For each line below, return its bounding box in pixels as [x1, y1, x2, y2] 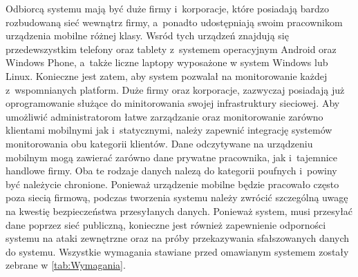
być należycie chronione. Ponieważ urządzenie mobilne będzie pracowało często [6, 176, 339, 191]
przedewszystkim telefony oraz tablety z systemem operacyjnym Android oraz [6, 41, 337, 56]
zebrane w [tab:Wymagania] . [6, 258, 126, 272]
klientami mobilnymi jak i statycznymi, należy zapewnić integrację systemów [6, 123, 332, 137]
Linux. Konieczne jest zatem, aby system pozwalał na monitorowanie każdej [6, 68, 328, 83]
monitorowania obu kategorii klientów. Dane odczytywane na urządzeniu [6, 136, 313, 150]
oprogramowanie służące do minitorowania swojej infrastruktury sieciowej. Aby [6, 96, 340, 110]
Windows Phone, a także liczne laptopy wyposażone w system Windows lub [6, 55, 328, 70]
